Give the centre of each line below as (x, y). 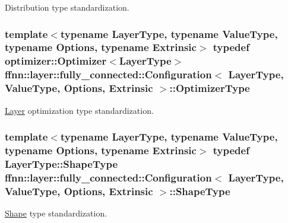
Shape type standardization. (56, 213)
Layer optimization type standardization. (79, 110)
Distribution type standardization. (67, 7)
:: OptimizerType (210, 88)
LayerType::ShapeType (61, 163)
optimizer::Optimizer (56, 61)
